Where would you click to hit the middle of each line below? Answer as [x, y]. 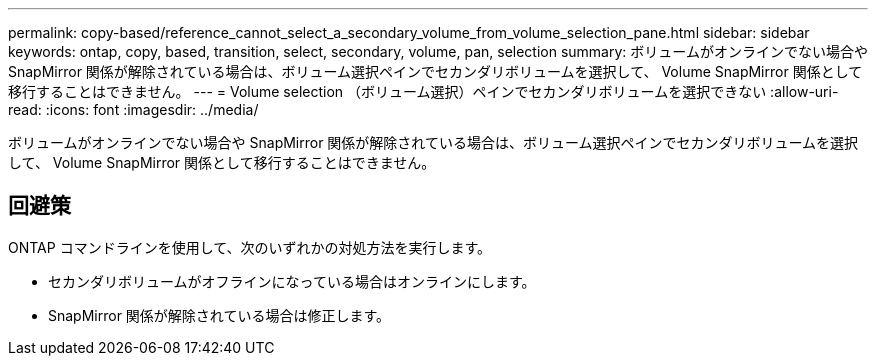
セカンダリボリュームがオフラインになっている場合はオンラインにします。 [292, 281]
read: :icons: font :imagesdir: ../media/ [133, 109]
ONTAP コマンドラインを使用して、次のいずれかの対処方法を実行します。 [250, 247]
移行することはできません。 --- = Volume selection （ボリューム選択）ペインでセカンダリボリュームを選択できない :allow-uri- [423, 91]
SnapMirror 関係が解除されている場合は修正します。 [219, 315]
